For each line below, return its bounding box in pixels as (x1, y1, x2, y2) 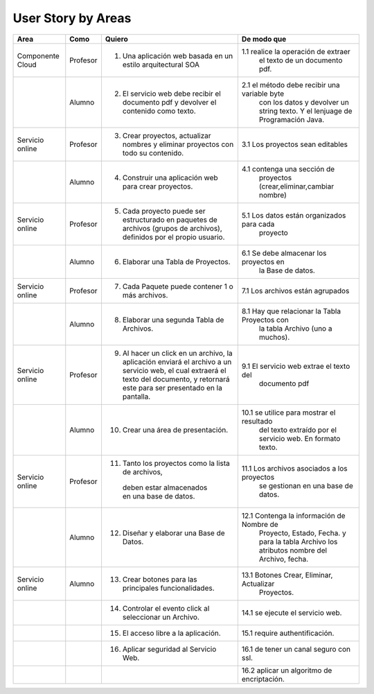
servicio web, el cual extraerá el (122, 365, 226, 375)
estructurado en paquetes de (122, 215, 217, 225)
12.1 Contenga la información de (241, 510, 346, 520)
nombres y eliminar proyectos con (122, 139, 234, 149)
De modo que (241, 34, 287, 44)
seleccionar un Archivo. (122, 612, 200, 622)
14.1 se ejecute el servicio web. (241, 607, 342, 617)
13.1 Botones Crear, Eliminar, (241, 570, 333, 580)
